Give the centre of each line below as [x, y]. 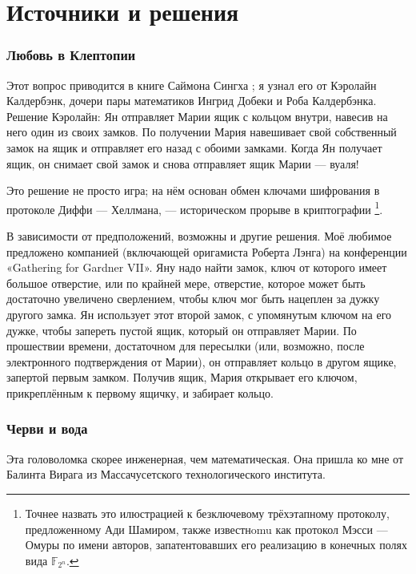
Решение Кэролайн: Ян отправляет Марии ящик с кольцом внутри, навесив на [197, 116]
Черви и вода [47, 428]
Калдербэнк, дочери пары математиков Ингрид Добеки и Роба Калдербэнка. [192, 101]
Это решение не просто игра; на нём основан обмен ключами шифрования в [193, 190]
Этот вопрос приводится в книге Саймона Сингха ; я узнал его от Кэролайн [192, 85]
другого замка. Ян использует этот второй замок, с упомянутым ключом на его [199, 314]
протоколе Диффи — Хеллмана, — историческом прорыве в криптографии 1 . [195, 208]
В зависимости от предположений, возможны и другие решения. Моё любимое [199, 236]
